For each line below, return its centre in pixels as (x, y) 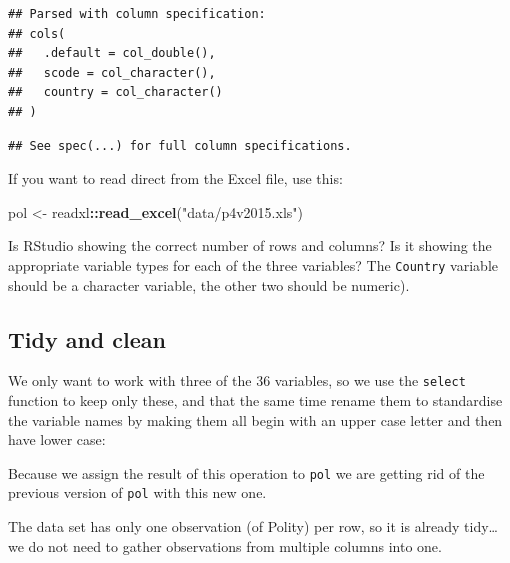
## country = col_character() (115, 92)
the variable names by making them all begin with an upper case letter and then (255, 419)
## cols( (37, 33)
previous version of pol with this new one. (137, 492)
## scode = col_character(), (112, 72)
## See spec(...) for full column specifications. (180, 145)
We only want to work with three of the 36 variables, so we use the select (237, 380)
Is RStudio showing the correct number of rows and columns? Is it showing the (250, 245)
